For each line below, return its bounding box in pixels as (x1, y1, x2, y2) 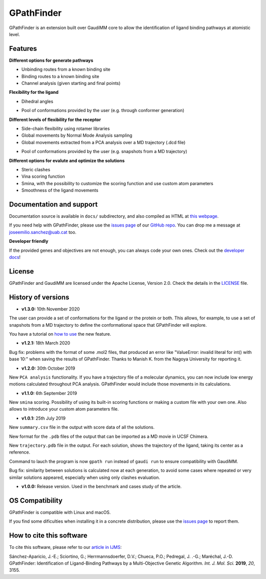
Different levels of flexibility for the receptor (9, 116, 101, 122)
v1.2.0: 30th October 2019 (21, 365, 75, 371)
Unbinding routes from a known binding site (21, 67, 111, 73)
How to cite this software (9, 531, 88, 540)
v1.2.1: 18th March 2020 (21, 340, 70, 346)
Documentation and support (9, 200, 98, 208)
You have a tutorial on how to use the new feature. (9, 331, 111, 337)
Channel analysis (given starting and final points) (21, 80, 121, 86)
